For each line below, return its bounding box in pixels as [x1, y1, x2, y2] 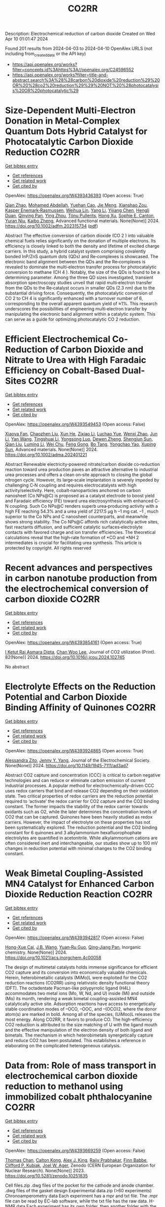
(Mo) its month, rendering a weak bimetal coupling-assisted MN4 [5, 995, 138, 1001]
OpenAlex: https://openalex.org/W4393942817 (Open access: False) [5, 934, 144, 941]
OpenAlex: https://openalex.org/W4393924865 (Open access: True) [5, 748, 144, 753]
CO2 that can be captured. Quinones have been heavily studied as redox [5, 814, 153, 820]
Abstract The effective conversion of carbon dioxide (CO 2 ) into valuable [5, 232, 154, 238]
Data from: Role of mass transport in [5, 1060, 157, 1071]
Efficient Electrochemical [5, 333, 111, 345]
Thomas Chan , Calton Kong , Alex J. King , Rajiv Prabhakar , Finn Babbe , [5, 1157, 148, 1163]
